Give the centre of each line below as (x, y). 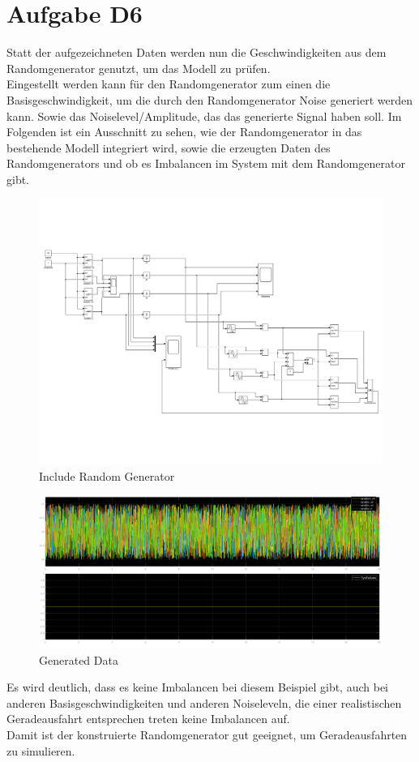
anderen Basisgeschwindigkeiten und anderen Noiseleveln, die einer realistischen (204, 702)
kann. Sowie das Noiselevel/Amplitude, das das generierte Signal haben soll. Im (204, 116)
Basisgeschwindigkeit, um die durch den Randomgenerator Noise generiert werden (210, 99)
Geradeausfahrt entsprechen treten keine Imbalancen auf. (148, 719)
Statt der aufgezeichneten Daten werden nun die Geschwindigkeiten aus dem (197, 52)
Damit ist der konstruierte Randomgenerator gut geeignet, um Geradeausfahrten (207, 734)
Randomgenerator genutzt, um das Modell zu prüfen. (139, 68)
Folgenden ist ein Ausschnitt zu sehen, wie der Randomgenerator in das (184, 132)
